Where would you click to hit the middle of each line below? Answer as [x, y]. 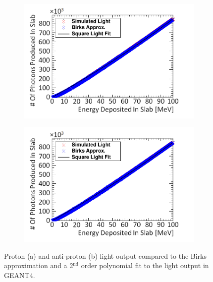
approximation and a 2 [39, 265]
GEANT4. [20, 275]
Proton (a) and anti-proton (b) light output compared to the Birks [106, 255]
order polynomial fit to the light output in [145, 265]
